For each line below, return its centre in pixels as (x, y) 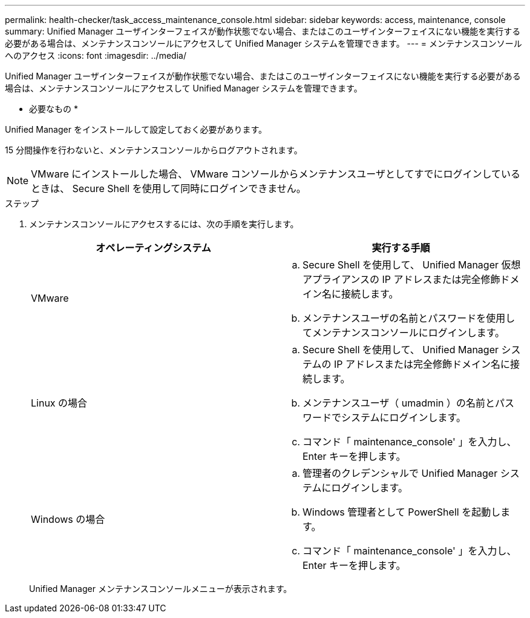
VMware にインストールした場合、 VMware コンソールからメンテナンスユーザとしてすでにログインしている (276, 174)
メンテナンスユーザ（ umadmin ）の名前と (399, 403)
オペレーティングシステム (153, 248)
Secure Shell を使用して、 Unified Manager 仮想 (412, 265)
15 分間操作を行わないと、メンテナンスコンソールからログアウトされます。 (154, 150)
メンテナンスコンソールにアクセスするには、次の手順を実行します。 (164, 224)
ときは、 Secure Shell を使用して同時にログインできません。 (168, 188)
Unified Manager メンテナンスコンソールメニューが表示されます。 (161, 589)
